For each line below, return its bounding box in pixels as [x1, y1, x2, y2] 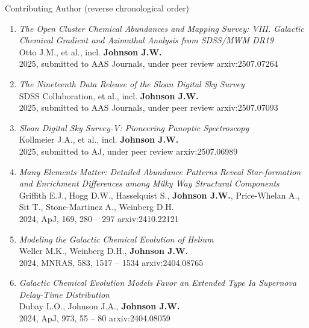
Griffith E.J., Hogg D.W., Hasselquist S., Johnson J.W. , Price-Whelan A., [19, 188, 300, 201]
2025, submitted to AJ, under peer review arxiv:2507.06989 [19, 144, 238, 157]
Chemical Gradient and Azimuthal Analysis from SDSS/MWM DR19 [19, 34, 274, 46]
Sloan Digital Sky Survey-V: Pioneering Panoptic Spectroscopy [19, 121, 249, 134]
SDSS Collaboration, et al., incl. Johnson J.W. [19, 89, 199, 102]
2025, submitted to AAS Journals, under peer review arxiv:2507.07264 [19, 57, 278, 70]
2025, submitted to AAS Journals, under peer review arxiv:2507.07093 [19, 101, 278, 114]
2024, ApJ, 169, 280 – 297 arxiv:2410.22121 [19, 212, 179, 224]
